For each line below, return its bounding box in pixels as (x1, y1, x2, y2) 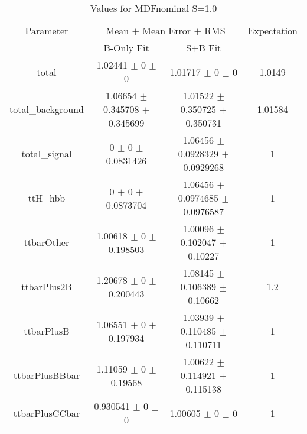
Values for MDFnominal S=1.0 (90, 1, 217, 15)
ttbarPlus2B (21, 280, 72, 293)
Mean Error (142, 24, 191, 37)
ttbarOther (24, 235, 70, 249)
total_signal (21, 147, 72, 160)
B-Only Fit (103, 41, 149, 54)
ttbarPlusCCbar (13, 406, 80, 420)
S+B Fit (186, 41, 221, 54)
